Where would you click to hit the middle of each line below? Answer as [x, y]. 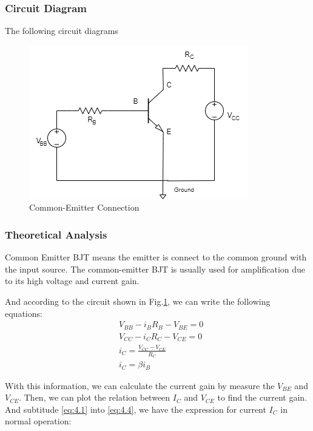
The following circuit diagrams [62, 31]
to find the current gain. [262, 397]
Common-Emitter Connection [84, 207]
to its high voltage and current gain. [72, 281]
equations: [24, 313]
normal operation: [38, 421]
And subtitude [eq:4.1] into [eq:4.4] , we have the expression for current [136, 409]
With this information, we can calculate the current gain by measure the [140, 385]
